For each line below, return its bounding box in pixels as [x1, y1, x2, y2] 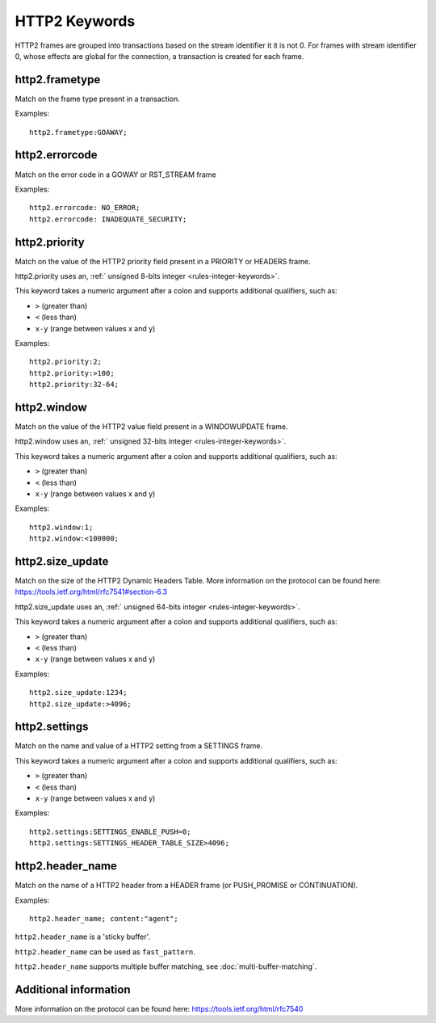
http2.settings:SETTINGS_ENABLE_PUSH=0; [29, 827, 191, 836]
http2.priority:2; [29, 357, 103, 367]
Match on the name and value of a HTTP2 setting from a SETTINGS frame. [15, 741, 262, 751]
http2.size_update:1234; [29, 688, 128, 697]
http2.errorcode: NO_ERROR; [29, 203, 140, 213]
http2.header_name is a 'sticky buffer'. [15, 932, 151, 941]
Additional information [15, 983, 131, 996]
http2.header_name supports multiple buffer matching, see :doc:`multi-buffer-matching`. [15, 962, 317, 971]
